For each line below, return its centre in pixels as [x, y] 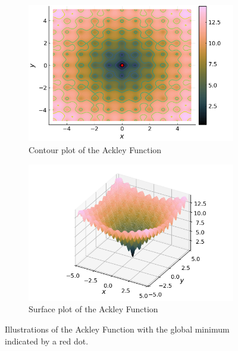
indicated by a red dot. [47, 341]
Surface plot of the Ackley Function [93, 309]
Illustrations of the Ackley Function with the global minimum [117, 329]
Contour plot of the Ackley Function [95, 149]
